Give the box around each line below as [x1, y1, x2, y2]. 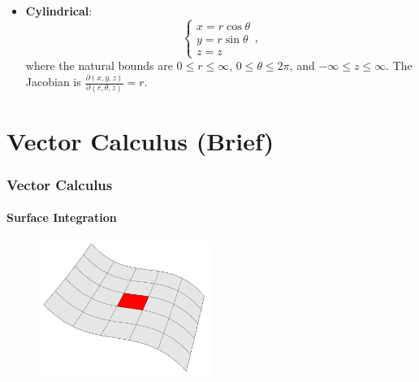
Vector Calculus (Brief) [6, 124, 274, 157]
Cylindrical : [25, 2, 93, 19]
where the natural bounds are [25, 57, 173, 74]
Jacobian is [25, 73, 81, 90]
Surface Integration [6, 209, 117, 226]
